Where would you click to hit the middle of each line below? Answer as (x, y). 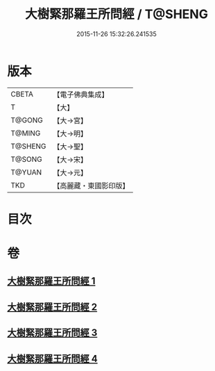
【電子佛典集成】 (81, 94)
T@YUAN (26, 172)
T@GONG (27, 120)
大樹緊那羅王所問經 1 (51, 281)
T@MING (26, 133)
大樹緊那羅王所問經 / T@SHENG (117, 14)
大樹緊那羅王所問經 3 (52, 333)
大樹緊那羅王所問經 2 (52, 307)
